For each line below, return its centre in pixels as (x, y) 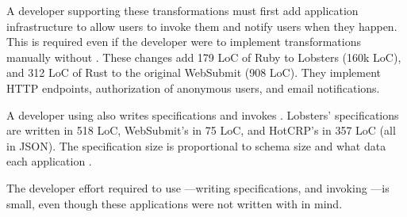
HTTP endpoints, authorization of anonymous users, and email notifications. (193, 88)
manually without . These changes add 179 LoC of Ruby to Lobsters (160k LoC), (204, 57)
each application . (49, 161)
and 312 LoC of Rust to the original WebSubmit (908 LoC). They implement (194, 72)
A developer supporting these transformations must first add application (182, 10)
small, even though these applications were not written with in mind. (175, 203)
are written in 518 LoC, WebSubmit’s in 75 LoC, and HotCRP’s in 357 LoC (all (201, 130)
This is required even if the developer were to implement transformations (184, 42)
